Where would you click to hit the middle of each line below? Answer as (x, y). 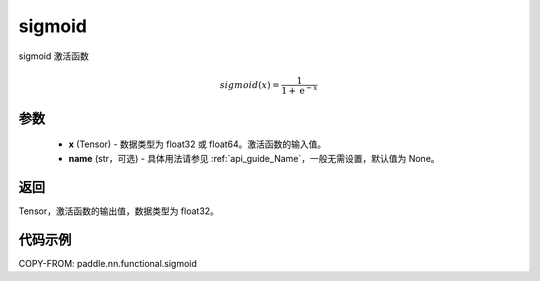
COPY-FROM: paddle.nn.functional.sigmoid (107, 263)
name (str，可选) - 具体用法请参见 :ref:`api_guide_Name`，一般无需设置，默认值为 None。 (254, 158)
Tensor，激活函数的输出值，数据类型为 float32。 (119, 211)
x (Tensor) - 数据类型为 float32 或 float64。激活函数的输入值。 (197, 144)
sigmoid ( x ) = (249, 84)
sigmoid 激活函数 (53, 56)
